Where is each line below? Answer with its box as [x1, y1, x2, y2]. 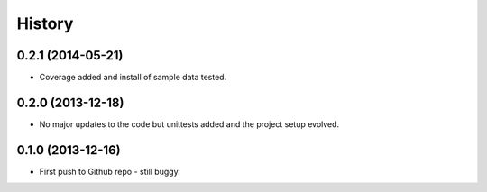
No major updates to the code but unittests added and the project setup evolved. [39, 118, 340, 130]
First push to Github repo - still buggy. [39, 166, 180, 177]
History [16, 14, 74, 33]
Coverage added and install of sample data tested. [39, 72, 227, 83]
